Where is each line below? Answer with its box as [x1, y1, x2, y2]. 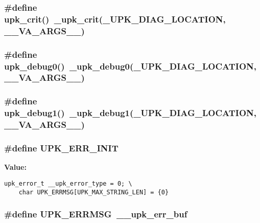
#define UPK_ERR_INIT [4, 141, 119, 154]
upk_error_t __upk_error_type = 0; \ [4, 180, 132, 187]
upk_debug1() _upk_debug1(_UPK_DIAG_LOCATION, [4, 106, 257, 119]
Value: [4, 162, 27, 172]
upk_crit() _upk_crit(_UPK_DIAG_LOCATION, [4, 12, 226, 25]
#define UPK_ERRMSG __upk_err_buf [4, 208, 187, 220]
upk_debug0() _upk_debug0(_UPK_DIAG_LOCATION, [4, 59, 257, 72]
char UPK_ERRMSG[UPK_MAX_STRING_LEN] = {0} [18, 188, 169, 196]
